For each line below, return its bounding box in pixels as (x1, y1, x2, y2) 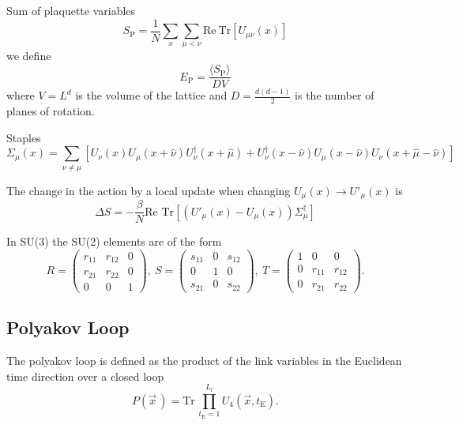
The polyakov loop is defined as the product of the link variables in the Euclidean (6, 352, 402, 369)
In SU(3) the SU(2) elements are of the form (6, 233, 222, 250)
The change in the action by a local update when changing (6, 182, 291, 198)
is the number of (295, 87, 374, 103)
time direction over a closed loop (6, 367, 164, 384)
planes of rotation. (6, 103, 95, 119)
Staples (6, 129, 41, 145)
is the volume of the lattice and (75, 87, 228, 103)
